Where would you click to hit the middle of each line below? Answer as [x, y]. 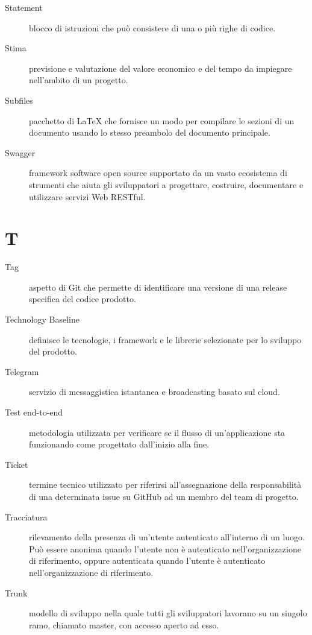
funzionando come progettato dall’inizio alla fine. [119, 444]
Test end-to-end [34, 412]
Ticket [17, 464]
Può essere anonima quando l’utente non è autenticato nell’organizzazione [165, 548]
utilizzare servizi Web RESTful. [87, 196]
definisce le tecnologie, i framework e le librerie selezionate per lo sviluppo [165, 339]
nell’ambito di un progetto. [79, 80]
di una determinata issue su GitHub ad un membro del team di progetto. [164, 496]
